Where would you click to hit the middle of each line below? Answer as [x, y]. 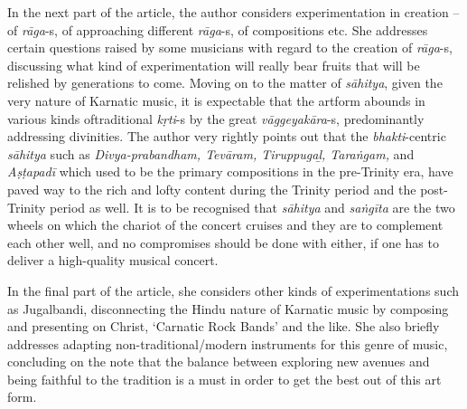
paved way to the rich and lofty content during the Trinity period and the [212, 189]
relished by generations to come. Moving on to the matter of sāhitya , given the [225, 83]
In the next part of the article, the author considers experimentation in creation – [233, 12]
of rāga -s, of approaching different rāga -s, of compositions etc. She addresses [218, 29]
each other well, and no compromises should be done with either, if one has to [223, 242]
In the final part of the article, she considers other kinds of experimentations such [233, 290]
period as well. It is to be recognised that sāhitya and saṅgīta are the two [252, 207]
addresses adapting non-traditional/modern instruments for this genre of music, [228, 343]
